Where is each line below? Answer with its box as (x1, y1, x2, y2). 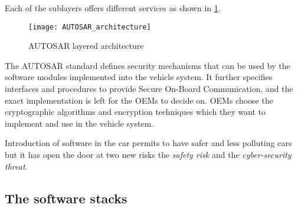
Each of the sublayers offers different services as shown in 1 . (5, 2, 221, 14)
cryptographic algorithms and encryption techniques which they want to (5, 105, 266, 118)
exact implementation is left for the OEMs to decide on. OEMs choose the (5, 94, 273, 106)
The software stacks (5, 189, 127, 207)
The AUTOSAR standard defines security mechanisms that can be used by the (5, 59, 290, 71)
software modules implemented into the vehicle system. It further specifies (5, 71, 273, 83)
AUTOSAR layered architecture (28, 39, 144, 52)
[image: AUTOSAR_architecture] (28, 22, 151, 31)
